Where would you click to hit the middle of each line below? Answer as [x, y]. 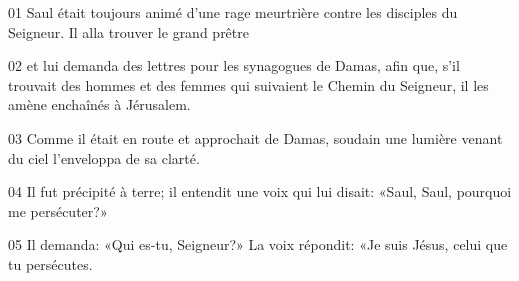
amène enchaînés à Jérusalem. [99, 104]
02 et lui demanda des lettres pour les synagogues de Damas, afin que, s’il [234, 65]
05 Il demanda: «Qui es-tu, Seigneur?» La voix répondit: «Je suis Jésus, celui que [258, 244]
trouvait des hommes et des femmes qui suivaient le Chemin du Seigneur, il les [248, 84]
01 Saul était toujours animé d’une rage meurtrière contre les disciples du [233, 12]
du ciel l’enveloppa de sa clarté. [104, 157]
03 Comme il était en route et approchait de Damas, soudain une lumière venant [255, 137]
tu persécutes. [50, 263]
